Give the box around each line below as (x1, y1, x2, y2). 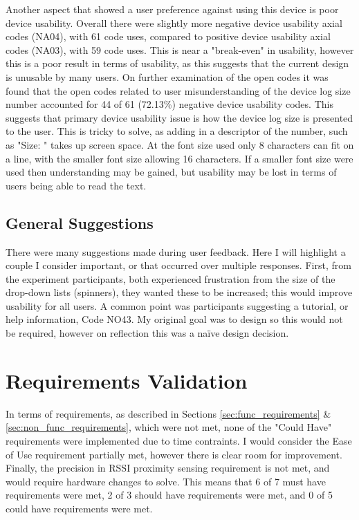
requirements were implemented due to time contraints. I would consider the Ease (6, 433, 352, 447)
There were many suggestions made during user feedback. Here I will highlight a (6, 244, 346, 259)
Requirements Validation (6, 366, 248, 394)
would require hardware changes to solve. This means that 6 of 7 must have (6, 474, 326, 488)
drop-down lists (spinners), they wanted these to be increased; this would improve (6, 285, 353, 299)
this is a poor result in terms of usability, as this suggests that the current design (6, 56, 349, 71)
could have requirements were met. (6, 501, 153, 515)
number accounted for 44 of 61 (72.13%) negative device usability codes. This (6, 97, 333, 111)
